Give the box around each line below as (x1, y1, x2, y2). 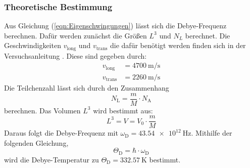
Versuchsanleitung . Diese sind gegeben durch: (4, 50, 147, 61)
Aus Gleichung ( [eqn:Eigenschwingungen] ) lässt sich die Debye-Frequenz (4, 20, 227, 31)
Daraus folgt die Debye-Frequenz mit (4, 128, 118, 138)
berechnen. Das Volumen (4, 105, 81, 115)
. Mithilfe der (191, 128, 232, 138)
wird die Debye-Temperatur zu (4, 154, 99, 164)
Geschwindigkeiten (4, 40, 61, 51)
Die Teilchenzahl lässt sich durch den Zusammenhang (4, 82, 169, 93)
